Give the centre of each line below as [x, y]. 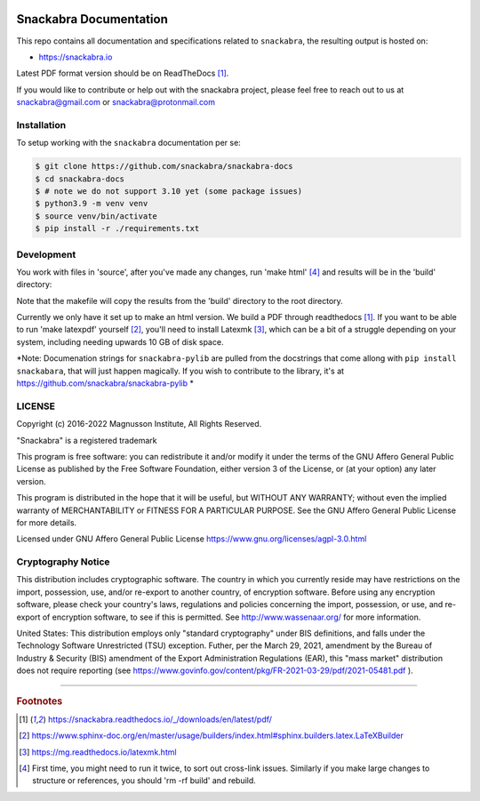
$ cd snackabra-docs [80, 179]
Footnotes [40, 701]
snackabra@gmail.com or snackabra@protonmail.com [116, 102]
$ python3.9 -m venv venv [92, 204]
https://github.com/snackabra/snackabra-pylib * [105, 383]
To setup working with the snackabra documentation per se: [129, 143]
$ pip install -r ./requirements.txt [117, 228]
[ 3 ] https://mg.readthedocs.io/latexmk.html [98, 752]
